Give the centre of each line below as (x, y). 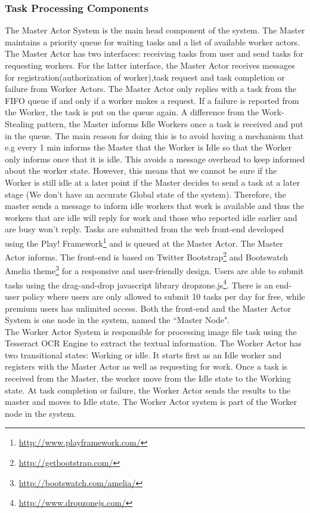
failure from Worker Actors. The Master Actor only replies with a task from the (151, 89)
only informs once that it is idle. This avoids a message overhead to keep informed (155, 159)
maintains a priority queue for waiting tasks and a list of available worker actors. (152, 42)
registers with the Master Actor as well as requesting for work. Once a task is (146, 366)
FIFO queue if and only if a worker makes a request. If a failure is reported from (152, 100)
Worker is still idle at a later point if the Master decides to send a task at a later (152, 182)
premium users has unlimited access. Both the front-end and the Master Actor (148, 308)
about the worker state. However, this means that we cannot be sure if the (141, 171)
